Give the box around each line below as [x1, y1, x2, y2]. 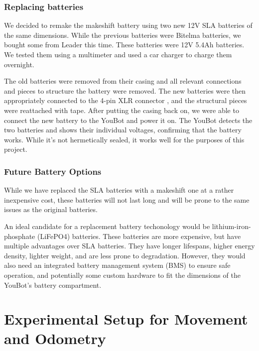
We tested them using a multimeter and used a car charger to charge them [4, 49, 232, 59]
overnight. [4, 59, 34, 69]
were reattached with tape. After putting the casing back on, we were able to [4, 105, 239, 115]
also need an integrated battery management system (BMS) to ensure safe [4, 260, 231, 270]
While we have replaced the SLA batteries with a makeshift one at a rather [4, 185, 234, 195]
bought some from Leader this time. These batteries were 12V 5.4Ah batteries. [4, 39, 245, 50]
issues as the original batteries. [4, 204, 98, 215]
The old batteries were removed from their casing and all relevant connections [4, 76, 242, 86]
